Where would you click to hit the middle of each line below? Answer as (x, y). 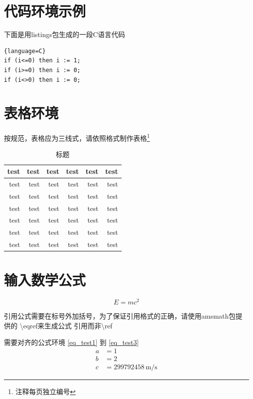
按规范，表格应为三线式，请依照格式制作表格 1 (77, 137)
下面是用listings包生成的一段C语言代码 (65, 34)
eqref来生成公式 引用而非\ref (68, 326)
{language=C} (25, 51)
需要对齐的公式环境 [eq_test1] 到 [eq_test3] (72, 342)
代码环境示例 (45, 11)
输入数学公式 (45, 280)
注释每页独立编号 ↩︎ (45, 391)
